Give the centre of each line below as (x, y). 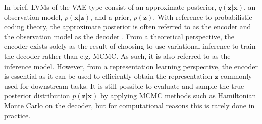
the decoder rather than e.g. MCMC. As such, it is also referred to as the (117, 56)
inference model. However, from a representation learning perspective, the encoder (131, 66)
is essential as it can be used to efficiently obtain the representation (108, 76)
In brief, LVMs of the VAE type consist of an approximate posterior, (110, 7)
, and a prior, (111, 16)
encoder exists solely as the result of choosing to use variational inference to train (130, 46)
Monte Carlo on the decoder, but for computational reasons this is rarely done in (129, 105)
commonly (236, 76)
